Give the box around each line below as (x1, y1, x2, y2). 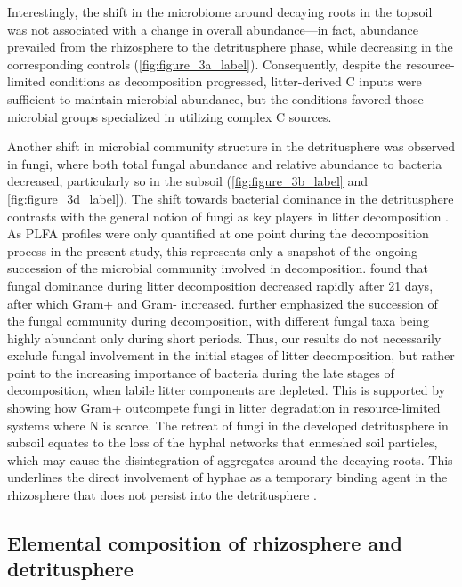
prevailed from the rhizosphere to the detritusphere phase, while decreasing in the (7, 37, 453, 56)
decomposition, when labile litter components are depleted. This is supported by (7, 381, 446, 399)
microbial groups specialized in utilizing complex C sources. (7, 107, 332, 125)
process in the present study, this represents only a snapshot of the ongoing (7, 241, 417, 260)
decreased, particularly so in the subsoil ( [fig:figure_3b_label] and (7, 172, 368, 190)
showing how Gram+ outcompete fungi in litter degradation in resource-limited (7, 398, 441, 417)
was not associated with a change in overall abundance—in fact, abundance (7, 20, 418, 38)
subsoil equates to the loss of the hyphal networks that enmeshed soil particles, (7, 433, 438, 452)
